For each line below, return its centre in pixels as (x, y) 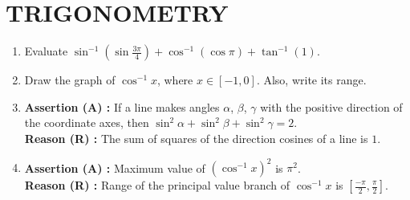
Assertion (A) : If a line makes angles (122, 106)
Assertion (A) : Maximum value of (115, 167)
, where (175, 80)
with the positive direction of (331, 106)
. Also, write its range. (311, 80)
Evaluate (46, 51)
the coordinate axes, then (87, 122)
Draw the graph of (70, 80)
